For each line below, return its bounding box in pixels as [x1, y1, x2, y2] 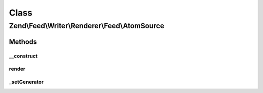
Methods [9, 37, 37, 46]
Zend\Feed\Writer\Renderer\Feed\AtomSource [9, 21, 165, 30]
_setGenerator [9, 78, 44, 85]
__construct [9, 53, 38, 59]
